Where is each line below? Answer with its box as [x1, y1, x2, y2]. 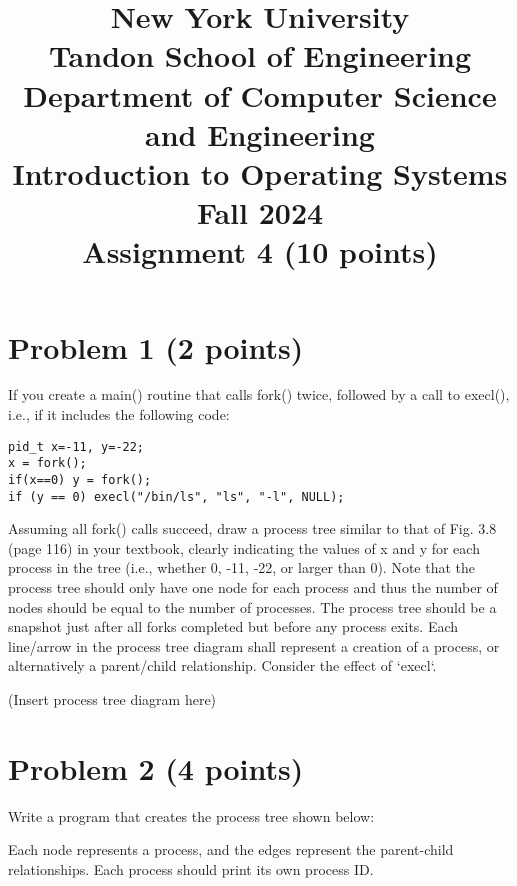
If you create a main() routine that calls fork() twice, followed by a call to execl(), [8, 384, 510, 405]
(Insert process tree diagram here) [8, 689, 217, 709]
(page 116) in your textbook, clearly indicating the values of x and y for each [8, 537, 480, 558]
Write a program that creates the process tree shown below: [8, 805, 375, 826]
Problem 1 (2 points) [8, 326, 304, 367]
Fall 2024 [196, 192, 324, 233]
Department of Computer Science [23, 74, 497, 115]
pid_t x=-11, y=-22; [8, 439, 145, 454]
